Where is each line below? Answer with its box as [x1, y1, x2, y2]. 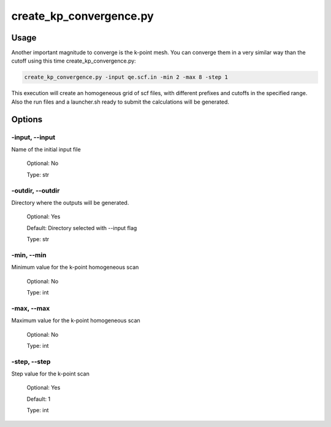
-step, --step [11, 357, 51, 366]
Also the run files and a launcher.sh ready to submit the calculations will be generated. [11, 98, 230, 106]
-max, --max [11, 304, 50, 312]
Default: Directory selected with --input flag [26, 224, 137, 231]
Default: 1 [26, 395, 51, 402]
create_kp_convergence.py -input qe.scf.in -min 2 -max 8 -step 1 [24, 74, 228, 81]
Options [11, 114, 43, 125]
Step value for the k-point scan [11, 370, 90, 377]
